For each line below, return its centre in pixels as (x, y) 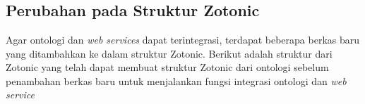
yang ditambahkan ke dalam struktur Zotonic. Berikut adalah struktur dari (169, 53)
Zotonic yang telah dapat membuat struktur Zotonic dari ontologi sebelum (167, 67)
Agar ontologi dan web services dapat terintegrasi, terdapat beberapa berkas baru (183, 39)
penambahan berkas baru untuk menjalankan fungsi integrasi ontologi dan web (176, 80)
